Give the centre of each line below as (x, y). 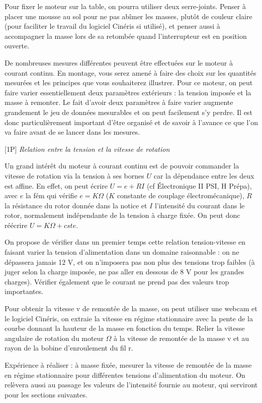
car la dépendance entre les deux (204, 175)
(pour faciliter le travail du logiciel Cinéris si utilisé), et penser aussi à (112, 26)
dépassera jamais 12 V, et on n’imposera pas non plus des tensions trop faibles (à (130, 262)
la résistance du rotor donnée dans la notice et (76, 205)
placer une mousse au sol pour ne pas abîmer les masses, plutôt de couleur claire (128, 16)
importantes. (24, 291)
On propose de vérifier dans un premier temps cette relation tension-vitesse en (125, 242)
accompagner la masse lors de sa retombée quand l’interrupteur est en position (126, 36)
